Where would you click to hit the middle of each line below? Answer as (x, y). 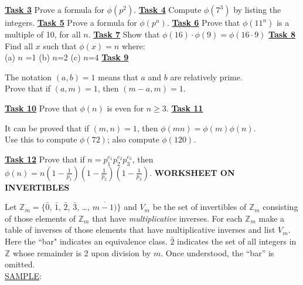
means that (118, 77)
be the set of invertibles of (200, 207)
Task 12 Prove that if (45, 159)
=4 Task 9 (108, 57)
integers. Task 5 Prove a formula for (71, 22)
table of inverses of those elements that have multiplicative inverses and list (140, 230)
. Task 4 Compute (168, 9)
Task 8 (282, 34)
